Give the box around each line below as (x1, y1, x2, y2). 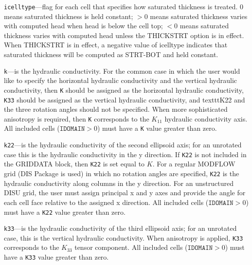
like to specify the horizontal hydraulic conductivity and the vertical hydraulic (4, 75, 237, 85)
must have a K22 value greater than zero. (4, 206, 126, 217)
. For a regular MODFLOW (152, 159, 235, 169)
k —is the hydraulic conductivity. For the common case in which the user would (4, 65, 240, 76)
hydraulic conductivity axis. (164, 113, 248, 123)
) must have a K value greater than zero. (97, 123, 217, 133)
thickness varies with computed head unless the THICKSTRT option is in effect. (4, 30, 244, 40)
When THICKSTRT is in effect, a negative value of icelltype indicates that (4, 40, 228, 50)
